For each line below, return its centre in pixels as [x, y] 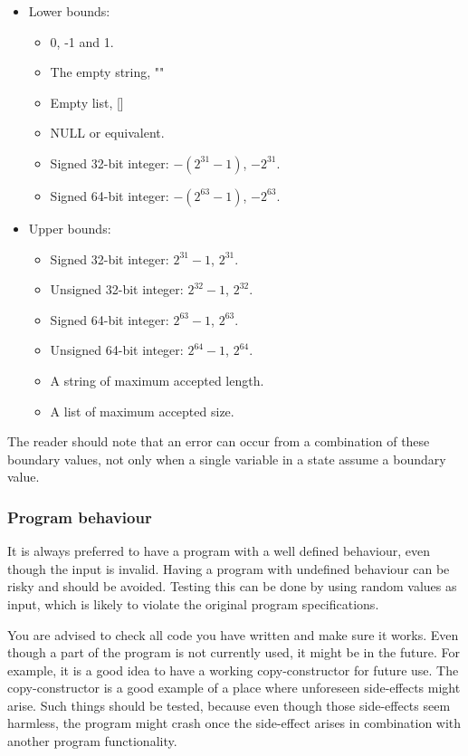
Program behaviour [80, 517]
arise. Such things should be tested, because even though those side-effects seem [229, 705]
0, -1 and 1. [82, 41]
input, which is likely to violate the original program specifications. [193, 603]
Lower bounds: [69, 11]
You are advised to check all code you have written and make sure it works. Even [233, 634]
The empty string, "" [107, 72]
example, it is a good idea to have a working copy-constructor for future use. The [233, 670]
